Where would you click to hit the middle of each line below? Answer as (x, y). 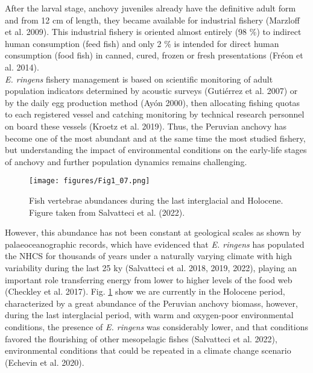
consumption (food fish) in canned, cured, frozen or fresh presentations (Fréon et (154, 55)
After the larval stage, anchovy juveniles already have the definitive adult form (150, 8)
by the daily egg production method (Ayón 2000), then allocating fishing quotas (153, 102)
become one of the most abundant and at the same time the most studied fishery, (155, 138)
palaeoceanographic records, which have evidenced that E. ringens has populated (155, 244)
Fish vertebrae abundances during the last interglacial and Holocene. (156, 200)
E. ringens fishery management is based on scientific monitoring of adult (139, 79)
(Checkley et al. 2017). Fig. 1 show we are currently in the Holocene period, (145, 291)
